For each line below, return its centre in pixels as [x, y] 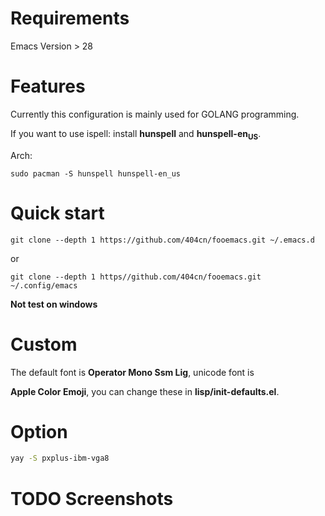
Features [48, 86]
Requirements [70, 18]
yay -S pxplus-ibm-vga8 [60, 458]
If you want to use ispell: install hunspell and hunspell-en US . [136, 134]
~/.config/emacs [44, 285]
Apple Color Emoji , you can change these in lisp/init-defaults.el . [145, 391]
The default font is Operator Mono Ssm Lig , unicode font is [132, 372]
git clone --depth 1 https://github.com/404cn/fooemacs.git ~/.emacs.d [162, 240]
